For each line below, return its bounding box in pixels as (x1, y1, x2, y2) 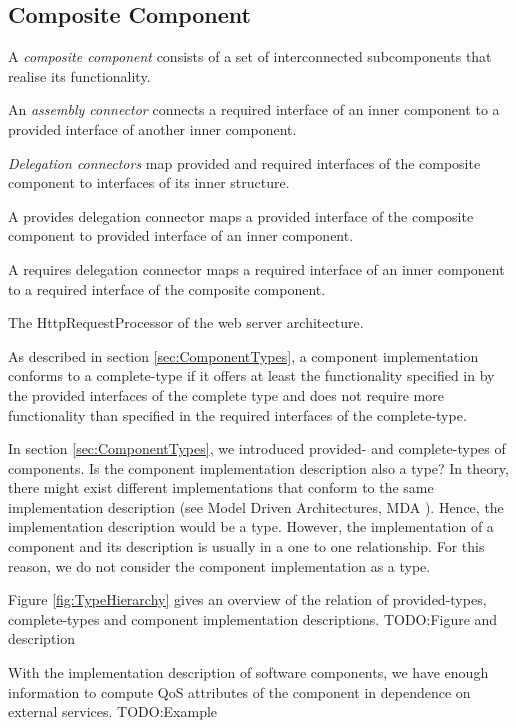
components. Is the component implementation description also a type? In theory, (8, 457, 509, 478)
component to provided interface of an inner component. (8, 225, 354, 246)
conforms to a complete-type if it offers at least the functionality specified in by (8, 365, 495, 386)
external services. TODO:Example (8, 701, 218, 722)
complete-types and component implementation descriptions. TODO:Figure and (8, 608, 498, 629)
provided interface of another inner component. (8, 118, 297, 139)
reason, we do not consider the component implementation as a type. (8, 555, 431, 576)
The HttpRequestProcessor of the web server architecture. (8, 312, 364, 333)
